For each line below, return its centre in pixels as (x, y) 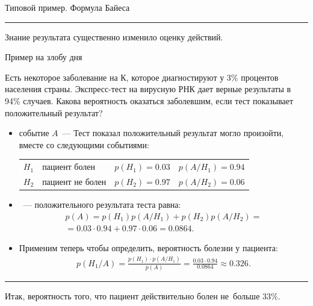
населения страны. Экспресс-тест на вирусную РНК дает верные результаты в (148, 89)
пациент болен (69, 167)
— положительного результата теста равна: (102, 205)
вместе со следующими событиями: (84, 144)
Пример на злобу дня (44, 57)
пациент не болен (74, 181)
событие (34, 133)
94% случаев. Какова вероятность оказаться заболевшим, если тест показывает (149, 100)
